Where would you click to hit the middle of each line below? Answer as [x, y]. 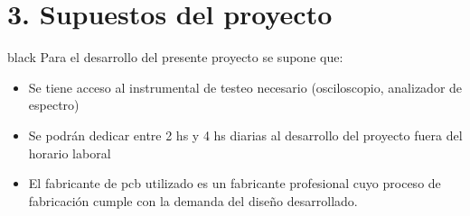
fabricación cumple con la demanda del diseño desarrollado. [193, 200]
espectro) [54, 105]
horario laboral [70, 153]
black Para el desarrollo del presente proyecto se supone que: [175, 57]
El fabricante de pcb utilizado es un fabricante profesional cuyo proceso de [235, 183]
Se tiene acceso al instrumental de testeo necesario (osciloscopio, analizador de [245, 87]
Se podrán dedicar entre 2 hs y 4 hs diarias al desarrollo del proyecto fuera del [245, 135]
